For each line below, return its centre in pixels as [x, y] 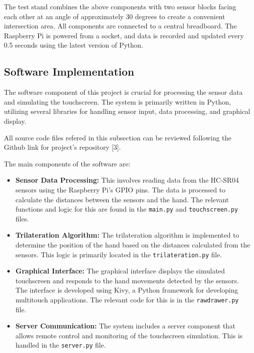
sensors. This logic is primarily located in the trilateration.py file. [119, 254]
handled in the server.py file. [61, 345]
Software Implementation [69, 71]
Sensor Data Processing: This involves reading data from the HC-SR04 [127, 180]
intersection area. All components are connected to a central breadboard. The [120, 26]
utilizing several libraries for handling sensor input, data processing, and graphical [127, 111]
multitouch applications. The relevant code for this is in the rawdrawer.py [127, 299]
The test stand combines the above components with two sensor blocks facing [120, 6]
